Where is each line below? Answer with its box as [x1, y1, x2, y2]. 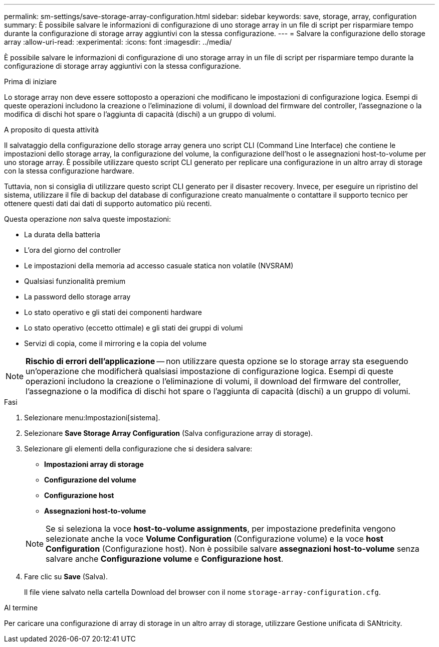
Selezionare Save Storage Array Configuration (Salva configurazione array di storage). [24, 429, 313, 437]
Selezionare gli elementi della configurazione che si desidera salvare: [24, 444, 253, 453]
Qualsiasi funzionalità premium [24, 277, 126, 285]
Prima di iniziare [4, 77, 57, 86]
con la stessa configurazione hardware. [4, 167, 134, 175]
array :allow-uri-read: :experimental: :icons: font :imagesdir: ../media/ [4, 38, 232, 46]
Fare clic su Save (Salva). [24, 572, 108, 581]
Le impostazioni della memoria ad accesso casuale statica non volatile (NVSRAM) [24, 261, 294, 270]
